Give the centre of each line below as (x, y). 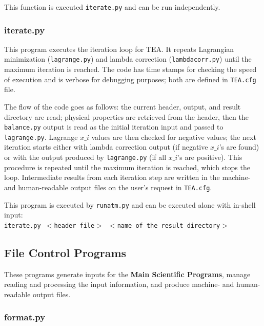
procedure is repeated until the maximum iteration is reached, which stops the (127, 167)
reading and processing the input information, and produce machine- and (119, 284)
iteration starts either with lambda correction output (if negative (106, 147)
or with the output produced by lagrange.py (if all (85, 157)
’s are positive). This (210, 157)
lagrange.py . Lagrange (41, 137)
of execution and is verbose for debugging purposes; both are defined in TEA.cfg (130, 79)
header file (74, 225)
